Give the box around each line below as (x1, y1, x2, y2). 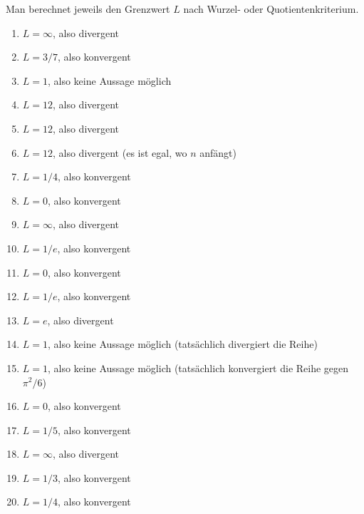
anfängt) (199, 145, 236, 160)
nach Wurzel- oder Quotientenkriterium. (183, 1, 359, 16)
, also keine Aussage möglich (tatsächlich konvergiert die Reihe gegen (48, 360, 349, 375)
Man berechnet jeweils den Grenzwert (6, 1, 170, 16)
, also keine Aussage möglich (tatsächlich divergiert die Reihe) (48, 336, 318, 351)
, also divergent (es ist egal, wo (53, 145, 187, 160)
